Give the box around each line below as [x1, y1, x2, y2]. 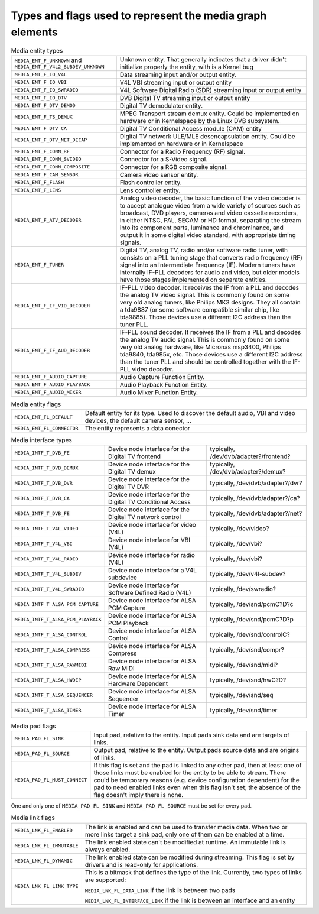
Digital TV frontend [108, 452, 161, 461]
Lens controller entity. [119, 186, 181, 195]
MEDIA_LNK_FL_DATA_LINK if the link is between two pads [84, 886, 236, 894]
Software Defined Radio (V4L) [108, 589, 191, 597]
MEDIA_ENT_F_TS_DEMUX [14, 114, 73, 121]
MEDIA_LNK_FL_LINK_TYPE [14, 883, 79, 890]
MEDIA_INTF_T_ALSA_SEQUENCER [14, 692, 93, 698]
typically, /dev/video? [210, 524, 269, 533]
